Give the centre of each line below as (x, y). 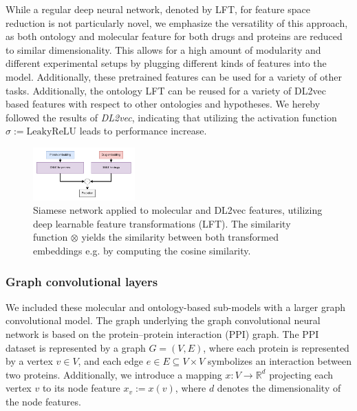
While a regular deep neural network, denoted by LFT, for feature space (158, 9)
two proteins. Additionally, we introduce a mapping (114, 374)
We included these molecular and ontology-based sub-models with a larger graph (175, 307)
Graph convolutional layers (82, 281)
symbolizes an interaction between (279, 361)
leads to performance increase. (143, 131)
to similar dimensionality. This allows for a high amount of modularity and (163, 49)
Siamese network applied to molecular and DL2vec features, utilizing (178, 210)
